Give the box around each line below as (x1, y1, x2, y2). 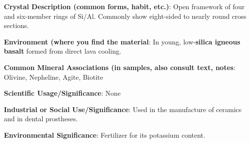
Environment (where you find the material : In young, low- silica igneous (4, 36, 240, 46)
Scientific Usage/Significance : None (4, 88, 121, 98)
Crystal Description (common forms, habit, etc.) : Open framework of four (4, 1, 245, 11)
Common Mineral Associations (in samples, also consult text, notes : (4, 62, 235, 72)
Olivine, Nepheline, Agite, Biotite (4, 71, 103, 82)
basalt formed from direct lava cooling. (4, 46, 122, 56)
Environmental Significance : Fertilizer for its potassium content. (4, 129, 205, 140)
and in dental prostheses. (4, 114, 78, 124)
